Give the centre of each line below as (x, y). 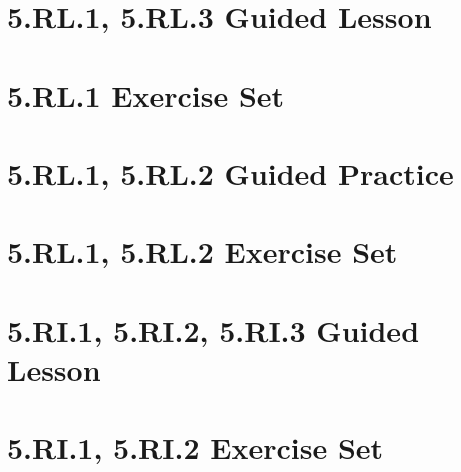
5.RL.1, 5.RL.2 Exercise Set (202, 251)
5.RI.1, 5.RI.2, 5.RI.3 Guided (213, 329)
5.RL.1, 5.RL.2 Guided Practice (230, 172)
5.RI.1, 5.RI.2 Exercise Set (195, 447)
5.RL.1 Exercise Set (146, 94)
